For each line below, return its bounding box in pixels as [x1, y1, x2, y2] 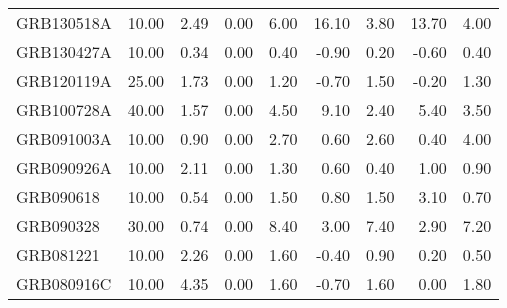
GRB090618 [16, 185, 100, 208]
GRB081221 [16, 243, 100, 266]
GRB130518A [16, 11, 112, 34]
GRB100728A [16, 98, 112, 121]
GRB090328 [16, 214, 100, 237]
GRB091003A [16, 127, 112, 150]
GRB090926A [16, 156, 112, 179]
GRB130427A [16, 40, 112, 63]
